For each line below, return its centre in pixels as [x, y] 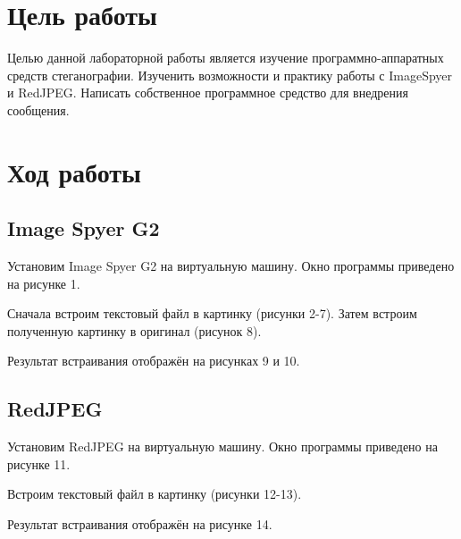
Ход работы [74, 171]
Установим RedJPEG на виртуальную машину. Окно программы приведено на [222, 446]
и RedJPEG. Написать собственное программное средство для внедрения [208, 93]
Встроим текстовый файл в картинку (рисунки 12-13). [155, 494]
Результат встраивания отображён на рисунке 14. [140, 524]
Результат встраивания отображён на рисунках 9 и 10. [154, 361]
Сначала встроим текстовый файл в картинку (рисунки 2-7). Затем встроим [212, 313]
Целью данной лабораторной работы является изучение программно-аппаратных [226, 58]
